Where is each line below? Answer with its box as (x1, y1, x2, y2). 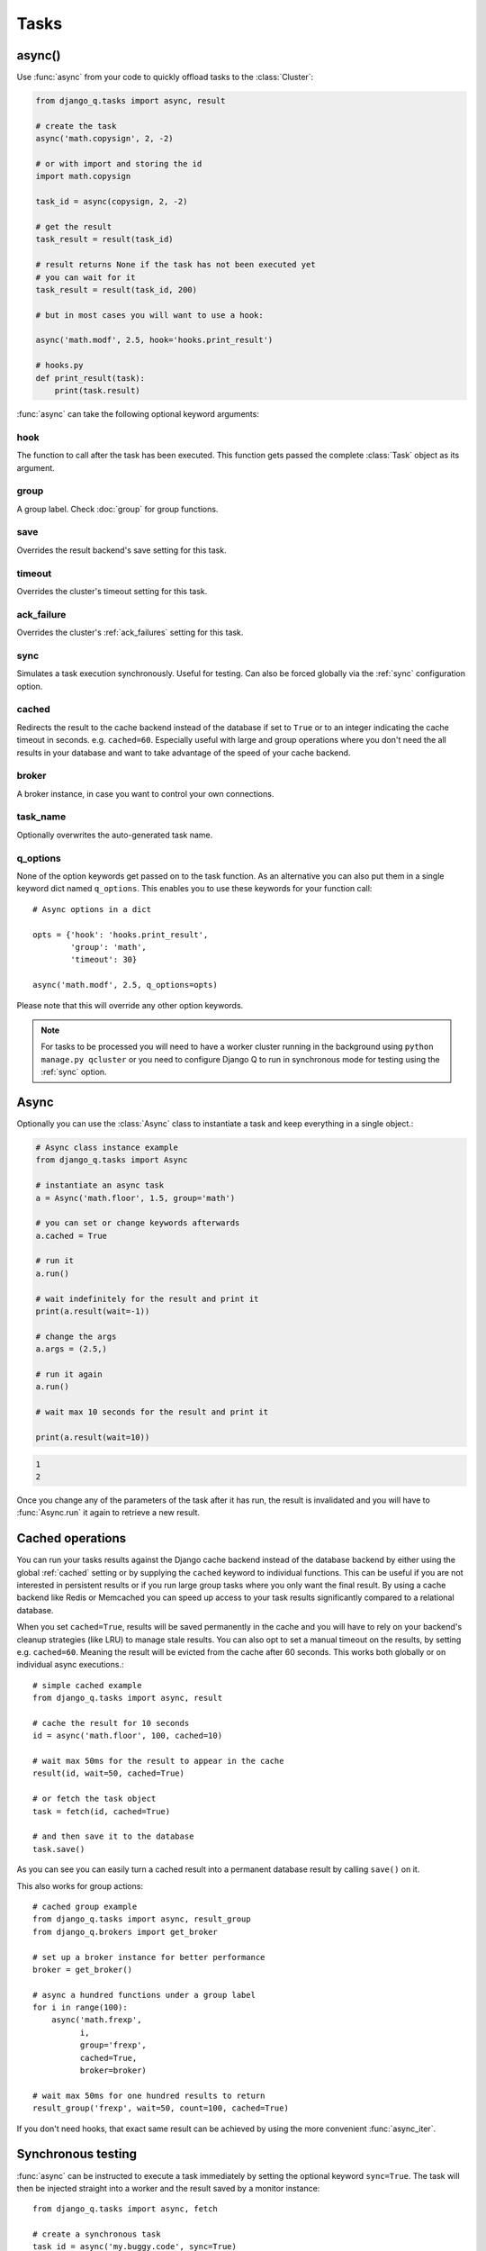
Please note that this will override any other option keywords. (16, 999, 244, 1010)
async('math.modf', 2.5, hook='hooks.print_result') (35, 335, 274, 346)
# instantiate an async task (35, 1180, 165, 1190)
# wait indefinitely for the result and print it (35, 1293, 259, 1304)
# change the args (35, 1331, 117, 1342)
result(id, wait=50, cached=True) (32, 1768, 184, 1778)
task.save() (32, 1844, 85, 1854)
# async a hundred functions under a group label (32, 1990, 256, 2000)
